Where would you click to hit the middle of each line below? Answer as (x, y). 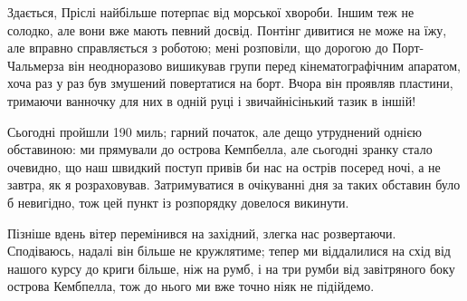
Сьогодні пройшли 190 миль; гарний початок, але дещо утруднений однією (214, 131)
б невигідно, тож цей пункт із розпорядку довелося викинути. (178, 202)
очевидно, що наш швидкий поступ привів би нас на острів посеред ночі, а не (224, 166)
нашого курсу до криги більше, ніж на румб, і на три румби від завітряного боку (231, 268)
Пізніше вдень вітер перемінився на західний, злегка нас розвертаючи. (202, 233)
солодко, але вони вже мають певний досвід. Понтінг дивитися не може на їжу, (227, 29)
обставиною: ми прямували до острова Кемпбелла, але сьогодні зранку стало (220, 149)
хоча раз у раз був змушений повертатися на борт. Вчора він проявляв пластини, (230, 83)
